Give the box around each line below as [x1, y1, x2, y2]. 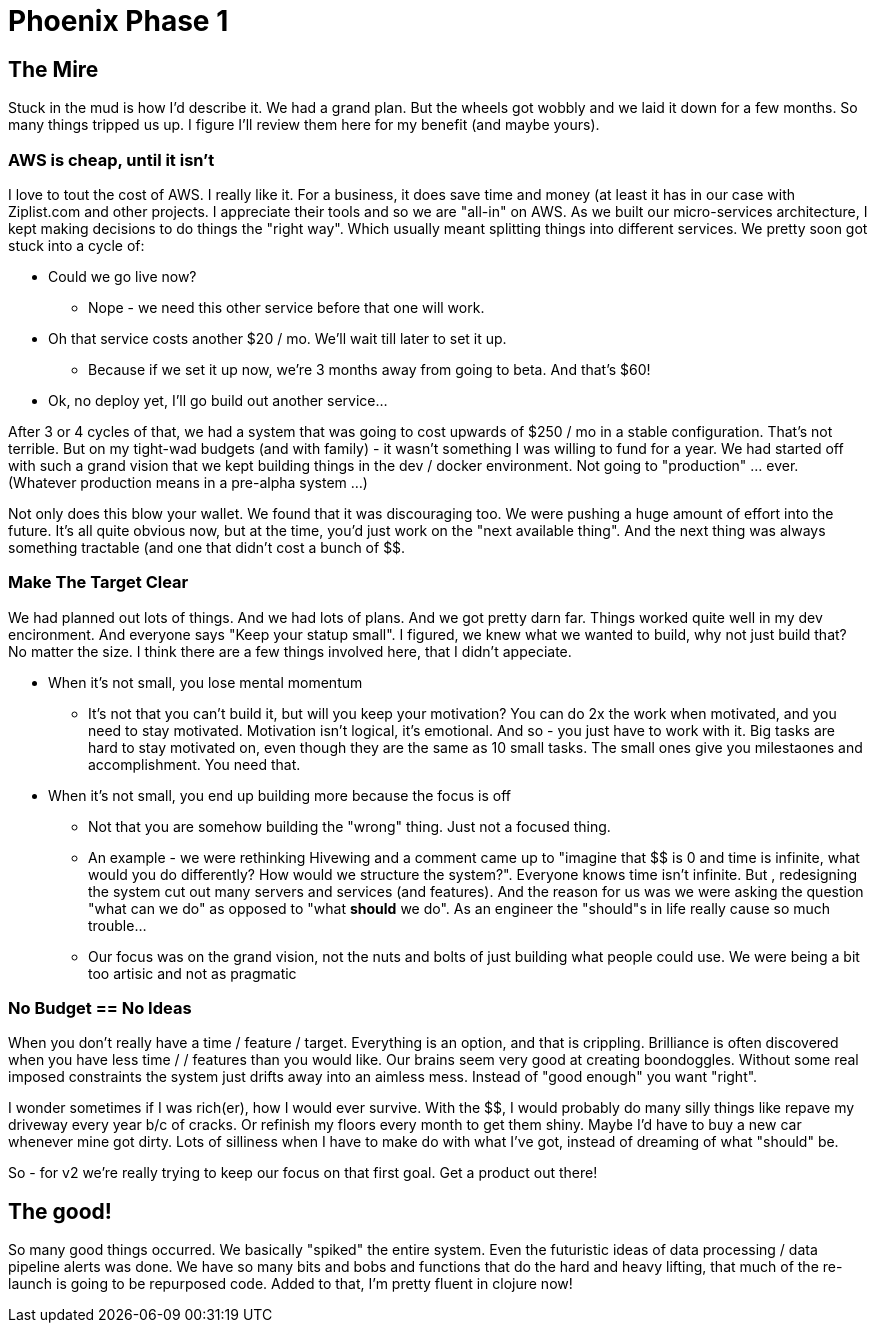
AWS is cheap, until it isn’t [8, 149, 215, 170]
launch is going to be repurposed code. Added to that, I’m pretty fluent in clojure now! [8, 1275, 573, 1293]
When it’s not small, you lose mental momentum [48, 673, 363, 691]
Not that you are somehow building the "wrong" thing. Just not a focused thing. [88, 817, 611, 835]
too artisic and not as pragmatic [88, 964, 297, 982]
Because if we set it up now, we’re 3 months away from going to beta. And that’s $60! [88, 360, 651, 378]
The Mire [8, 56, 99, 82]
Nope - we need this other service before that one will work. [88, 298, 485, 316]
